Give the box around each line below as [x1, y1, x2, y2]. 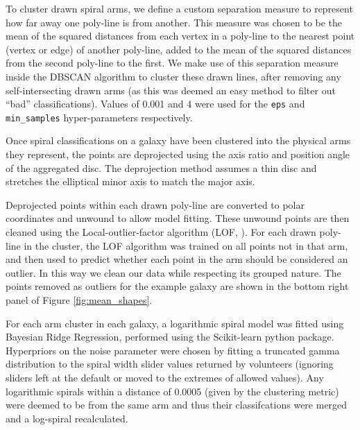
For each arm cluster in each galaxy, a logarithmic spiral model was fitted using [6, 316, 344, 330]
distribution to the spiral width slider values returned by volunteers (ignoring [6, 356, 334, 371]
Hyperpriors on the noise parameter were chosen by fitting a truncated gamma [6, 343, 340, 357]
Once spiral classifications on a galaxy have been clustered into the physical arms [6, 133, 351, 148]
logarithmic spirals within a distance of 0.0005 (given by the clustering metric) [6, 384, 339, 398]
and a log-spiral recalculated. [6, 411, 128, 425]
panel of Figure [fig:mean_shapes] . [6, 293, 153, 307]
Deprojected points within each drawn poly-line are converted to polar [6, 197, 305, 212]
